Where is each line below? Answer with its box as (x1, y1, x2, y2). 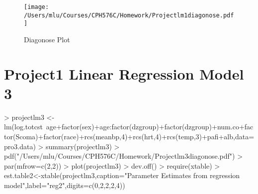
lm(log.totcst (4, 121, 43, 132)
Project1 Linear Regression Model (4, 63, 244, 84)
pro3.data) (4, 141, 36, 151)
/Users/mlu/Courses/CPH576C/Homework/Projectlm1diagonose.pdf (24, 11, 234, 19)
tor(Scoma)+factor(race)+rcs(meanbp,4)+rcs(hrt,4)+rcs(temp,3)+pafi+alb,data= (4, 131, 255, 142)
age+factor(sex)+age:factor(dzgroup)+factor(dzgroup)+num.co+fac (46, 121, 254, 132)
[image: (24, 3, 49, 10)
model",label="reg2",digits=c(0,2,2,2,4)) (4, 180, 125, 191)
